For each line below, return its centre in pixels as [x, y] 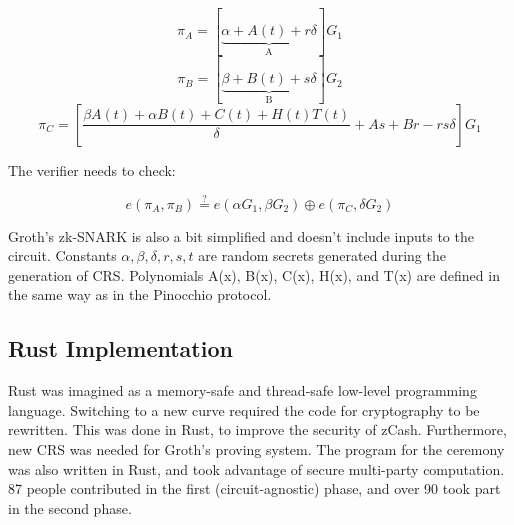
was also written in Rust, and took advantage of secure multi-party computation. [256, 468]
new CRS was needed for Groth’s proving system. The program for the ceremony [256, 448]
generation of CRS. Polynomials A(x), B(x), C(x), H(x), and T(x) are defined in [254, 274]
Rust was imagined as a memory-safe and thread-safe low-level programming [242, 390]
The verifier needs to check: [92, 169]
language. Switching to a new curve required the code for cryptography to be [244, 409]
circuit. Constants [62, 255]
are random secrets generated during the [322, 255]
